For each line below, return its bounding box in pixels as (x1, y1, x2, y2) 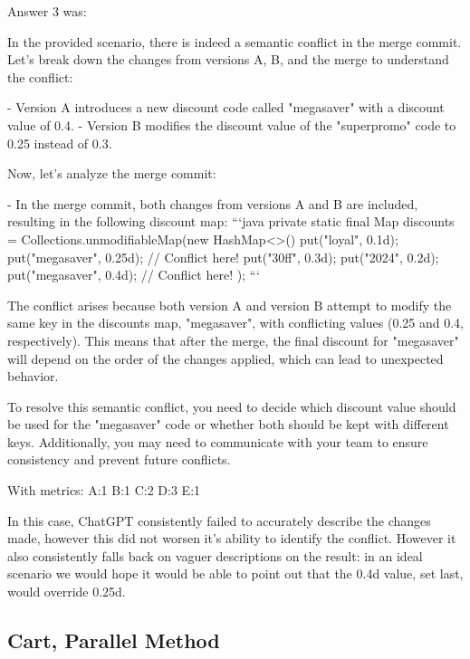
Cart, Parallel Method (7, 626, 220, 654)
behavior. (7, 367, 59, 386)
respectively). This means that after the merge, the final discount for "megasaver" (7, 330, 459, 349)
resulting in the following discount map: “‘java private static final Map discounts (7, 212, 455, 231)
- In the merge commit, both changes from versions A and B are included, (7, 194, 418, 213)
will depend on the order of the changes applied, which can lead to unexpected (7, 349, 444, 368)
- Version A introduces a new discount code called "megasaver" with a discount (7, 98, 445, 117)
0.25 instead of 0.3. (7, 133, 112, 152)
